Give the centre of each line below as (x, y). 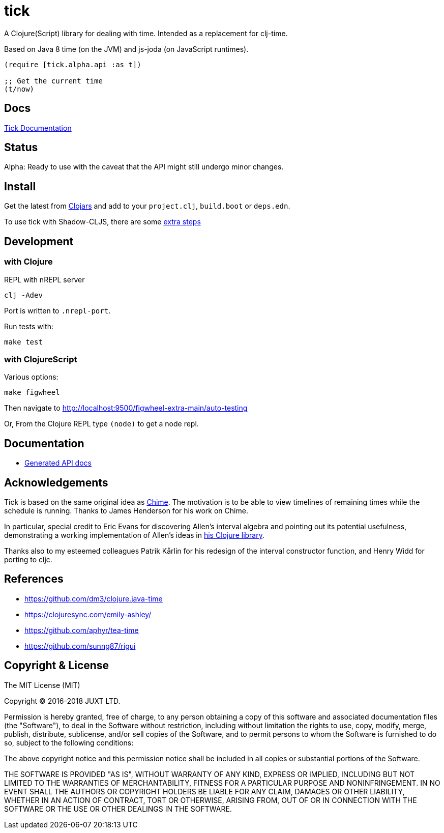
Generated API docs (58, 463)
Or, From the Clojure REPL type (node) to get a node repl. (101, 424)
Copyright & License (57, 666)
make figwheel (32, 393)
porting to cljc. (28, 559)
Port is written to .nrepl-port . (57, 310)
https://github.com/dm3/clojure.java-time (94, 598)
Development (39, 241)
